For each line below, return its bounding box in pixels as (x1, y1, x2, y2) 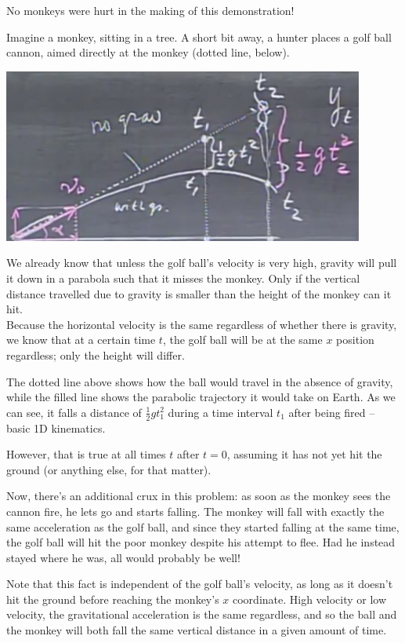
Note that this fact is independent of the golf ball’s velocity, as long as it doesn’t (6, 575, 393, 592)
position (336, 331, 374, 348)
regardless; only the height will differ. (6, 346, 185, 363)
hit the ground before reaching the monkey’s (6, 590, 219, 607)
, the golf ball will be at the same (162, 331, 323, 348)
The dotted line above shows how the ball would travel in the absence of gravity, (6, 373, 393, 389)
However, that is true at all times (6, 446, 166, 462)
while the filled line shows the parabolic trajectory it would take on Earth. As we (6, 389, 396, 405)
